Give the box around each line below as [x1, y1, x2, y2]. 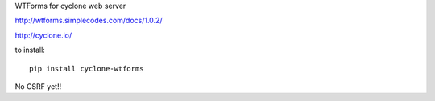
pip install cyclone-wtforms [29, 64, 144, 73]
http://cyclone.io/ [14, 30, 72, 40]
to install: [14, 45, 46, 55]
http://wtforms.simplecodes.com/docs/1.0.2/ [14, 16, 163, 26]
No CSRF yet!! [14, 81, 62, 91]
